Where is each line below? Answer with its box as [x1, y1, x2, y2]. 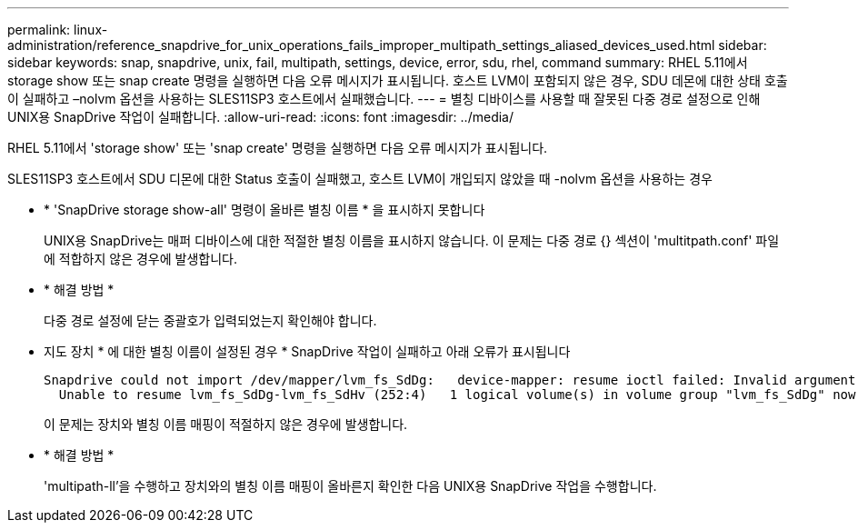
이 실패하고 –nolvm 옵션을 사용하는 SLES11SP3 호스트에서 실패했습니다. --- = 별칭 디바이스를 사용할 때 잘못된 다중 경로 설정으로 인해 [7, 91, 761, 106]
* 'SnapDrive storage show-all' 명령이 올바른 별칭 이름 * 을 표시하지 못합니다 [44, 202, 485, 217]
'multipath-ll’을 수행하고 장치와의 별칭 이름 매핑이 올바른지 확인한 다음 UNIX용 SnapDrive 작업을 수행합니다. [44, 478, 657, 494]
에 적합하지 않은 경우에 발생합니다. [44, 251, 237, 266]
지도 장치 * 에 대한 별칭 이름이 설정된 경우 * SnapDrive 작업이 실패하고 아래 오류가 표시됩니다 [44, 344, 571, 359]
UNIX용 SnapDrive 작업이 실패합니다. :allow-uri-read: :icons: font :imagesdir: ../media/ [7, 109, 514, 125]
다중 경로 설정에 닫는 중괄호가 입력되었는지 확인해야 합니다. [44, 313, 377, 328]
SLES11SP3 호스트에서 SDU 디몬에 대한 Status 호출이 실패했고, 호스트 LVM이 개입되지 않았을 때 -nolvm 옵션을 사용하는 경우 [7, 171, 713, 186]
